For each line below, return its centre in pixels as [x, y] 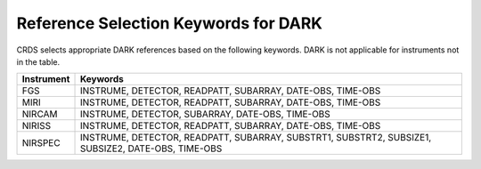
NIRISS [37, 126]
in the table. [38, 61]
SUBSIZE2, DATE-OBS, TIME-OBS [151, 149]
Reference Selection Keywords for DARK [169, 23]
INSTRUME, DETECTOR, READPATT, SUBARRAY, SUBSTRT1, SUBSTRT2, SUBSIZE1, [256, 138]
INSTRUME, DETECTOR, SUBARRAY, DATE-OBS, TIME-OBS [205, 114]
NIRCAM [40, 114]
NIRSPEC [41, 143]
